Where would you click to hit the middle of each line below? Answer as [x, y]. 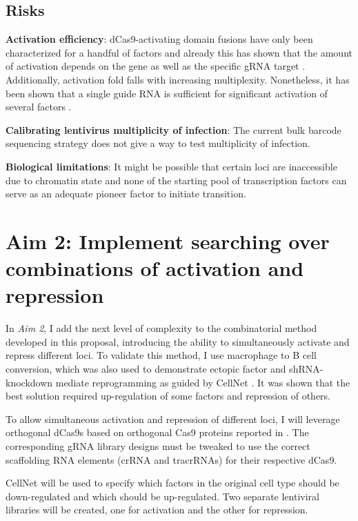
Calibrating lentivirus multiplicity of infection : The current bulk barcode [173, 129]
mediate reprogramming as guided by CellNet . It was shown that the [203, 382]
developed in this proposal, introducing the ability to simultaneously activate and [178, 341]
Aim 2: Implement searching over [168, 240]
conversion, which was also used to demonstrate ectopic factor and [146, 369]
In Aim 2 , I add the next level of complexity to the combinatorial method [161, 328]
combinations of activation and [155, 268]
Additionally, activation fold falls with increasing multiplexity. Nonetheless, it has [178, 79]
